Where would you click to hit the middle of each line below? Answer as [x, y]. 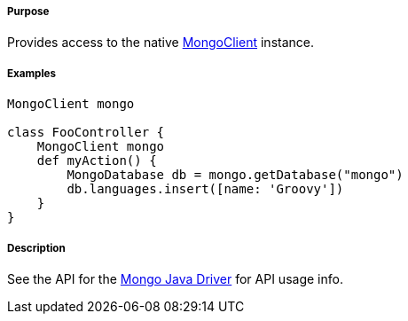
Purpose [28, 12]
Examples [31, 73]
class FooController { [86, 133]
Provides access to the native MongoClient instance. [161, 43]
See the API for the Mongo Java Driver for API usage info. [175, 278]
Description [36, 248]
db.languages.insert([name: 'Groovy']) [205, 189]
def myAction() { [97, 161]
